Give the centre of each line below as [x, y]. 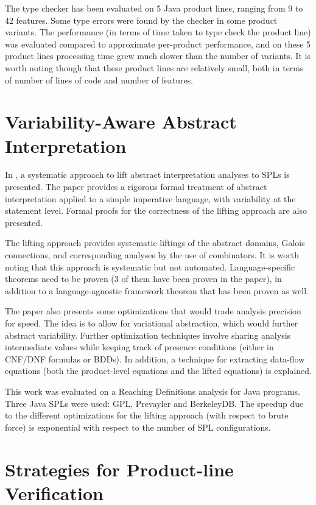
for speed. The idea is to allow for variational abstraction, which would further [152, 323]
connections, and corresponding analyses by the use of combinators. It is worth [152, 255]
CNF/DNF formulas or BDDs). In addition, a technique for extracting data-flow [155, 358]
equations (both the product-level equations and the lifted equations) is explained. [159, 371]
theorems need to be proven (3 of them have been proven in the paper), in [143, 279]
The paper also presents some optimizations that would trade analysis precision [153, 311]
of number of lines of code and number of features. [99, 79]
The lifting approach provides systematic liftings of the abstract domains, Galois [155, 243]
